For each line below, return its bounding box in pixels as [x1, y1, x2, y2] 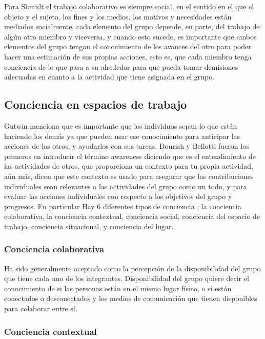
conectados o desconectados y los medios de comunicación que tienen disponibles [4, 293, 257, 304]
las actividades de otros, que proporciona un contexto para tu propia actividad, [4, 161, 253, 171]
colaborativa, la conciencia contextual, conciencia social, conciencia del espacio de [4, 211, 260, 222]
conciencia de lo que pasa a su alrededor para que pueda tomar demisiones [4, 61, 238, 72]
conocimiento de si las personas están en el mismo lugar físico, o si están [4, 283, 232, 293]
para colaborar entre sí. [4, 303, 77, 314]
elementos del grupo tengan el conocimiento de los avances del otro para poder [4, 41, 251, 52]
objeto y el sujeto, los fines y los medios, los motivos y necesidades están [4, 11, 232, 22]
